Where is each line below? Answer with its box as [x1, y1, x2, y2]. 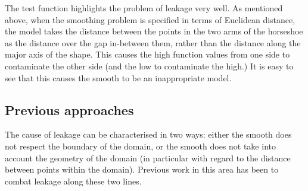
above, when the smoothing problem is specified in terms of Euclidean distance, [5, 13, 295, 26]
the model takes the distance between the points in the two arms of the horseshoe [5, 25, 303, 37]
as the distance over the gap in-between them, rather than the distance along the [5, 36, 301, 49]
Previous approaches [5, 100, 134, 119]
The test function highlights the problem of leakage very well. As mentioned [5, 2, 283, 14]
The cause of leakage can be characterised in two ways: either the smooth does [5, 128, 292, 141]
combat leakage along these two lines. [5, 174, 142, 187]
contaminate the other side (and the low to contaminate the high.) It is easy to [5, 59, 294, 72]
